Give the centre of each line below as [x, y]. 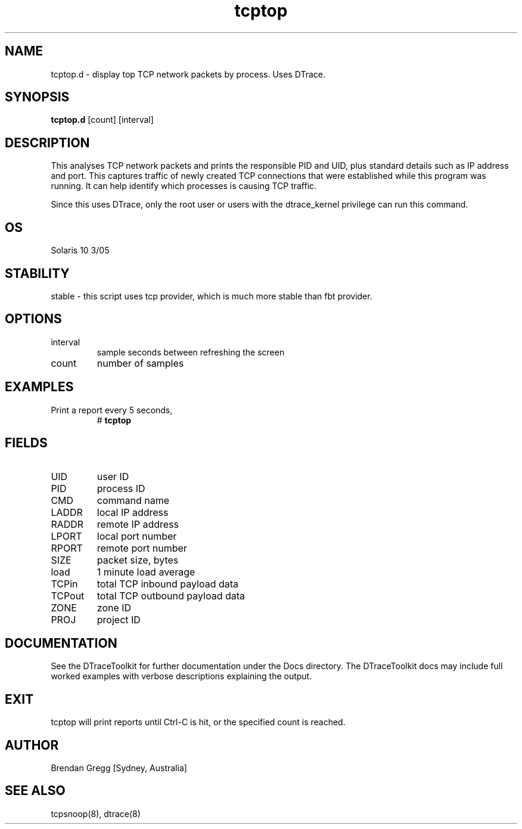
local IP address [133, 512]
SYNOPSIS [37, 97]
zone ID [114, 607]
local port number [137, 536]
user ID [113, 476]
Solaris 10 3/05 [80, 250]
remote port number [142, 548]
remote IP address [138, 524]
